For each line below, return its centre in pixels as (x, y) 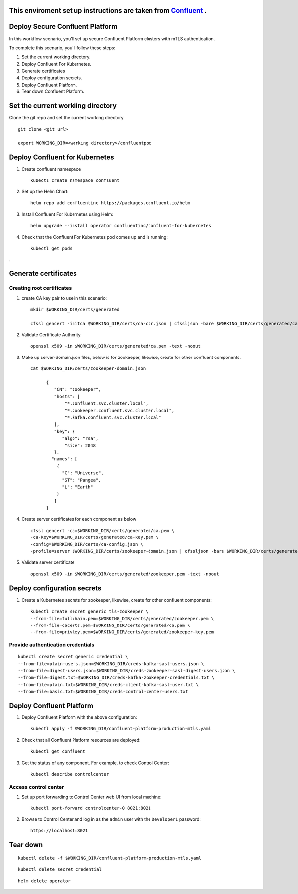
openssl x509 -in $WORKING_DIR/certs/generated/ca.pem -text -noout (115, 346)
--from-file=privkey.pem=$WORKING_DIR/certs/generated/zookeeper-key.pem (122, 632)
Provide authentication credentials (52, 645)
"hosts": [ (67, 396)
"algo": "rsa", (80, 438)
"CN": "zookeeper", (77, 390)
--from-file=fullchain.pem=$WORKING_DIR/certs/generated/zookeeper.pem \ (122, 618)
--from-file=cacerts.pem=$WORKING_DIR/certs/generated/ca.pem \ (111, 625)
